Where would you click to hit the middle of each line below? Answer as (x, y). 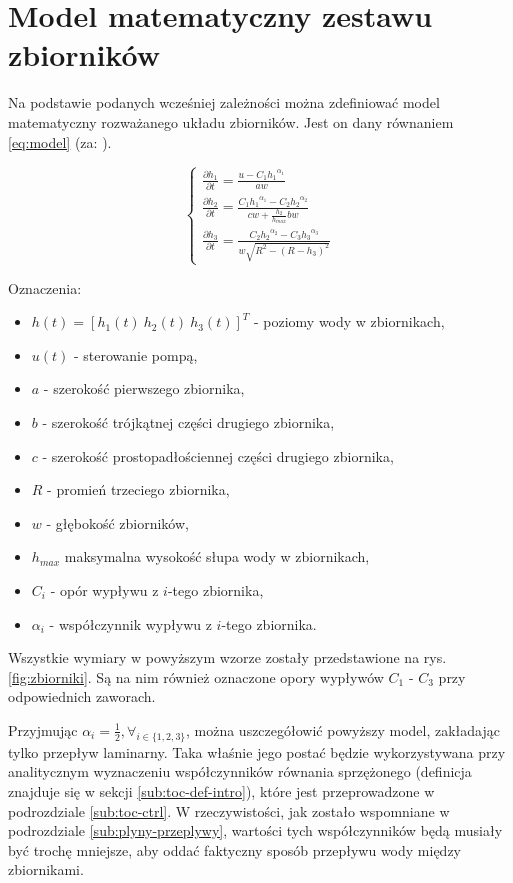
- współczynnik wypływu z (130, 623)
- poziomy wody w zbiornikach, (349, 321)
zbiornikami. (46, 869)
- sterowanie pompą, (136, 354)
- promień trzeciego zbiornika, (138, 489)
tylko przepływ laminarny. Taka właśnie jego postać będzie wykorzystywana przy (257, 751)
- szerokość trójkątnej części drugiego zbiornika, (188, 422)
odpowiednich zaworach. (82, 696)
